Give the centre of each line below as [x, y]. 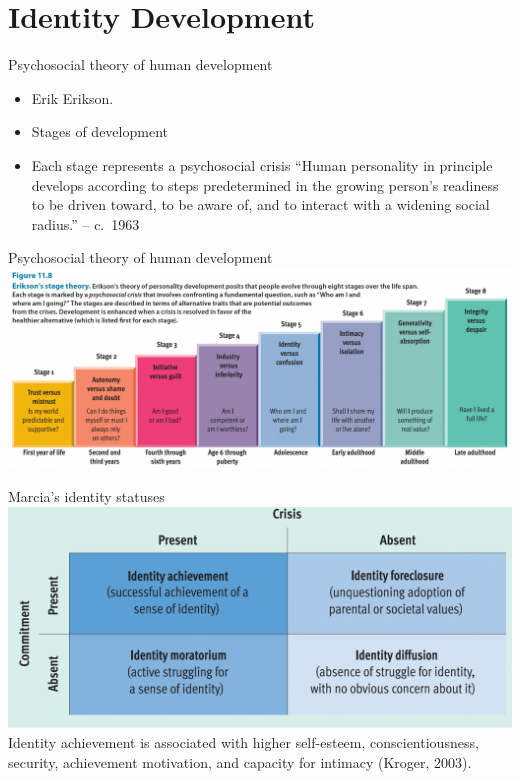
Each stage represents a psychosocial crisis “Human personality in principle [262, 164]
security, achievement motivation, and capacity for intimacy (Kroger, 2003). [240, 761]
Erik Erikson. [72, 97]
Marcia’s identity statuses [86, 496]
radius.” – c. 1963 [85, 223]
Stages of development [99, 131]
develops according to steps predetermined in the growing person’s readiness [265, 184]
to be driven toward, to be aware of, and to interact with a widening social [260, 204]
